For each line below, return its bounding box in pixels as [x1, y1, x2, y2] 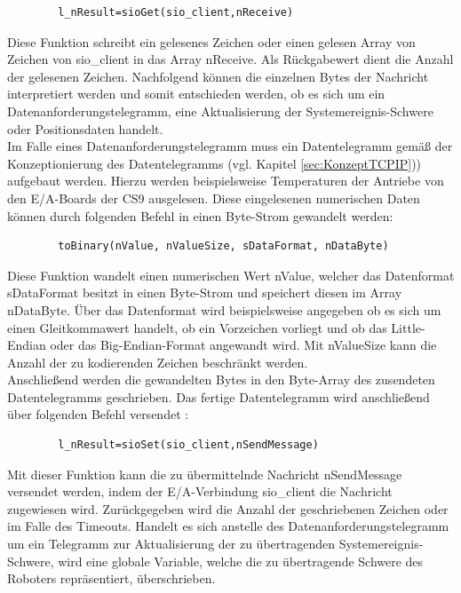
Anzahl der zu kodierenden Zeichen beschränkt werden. [7, 352, 308, 371]
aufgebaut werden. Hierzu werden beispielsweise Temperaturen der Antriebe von [7, 171, 444, 190]
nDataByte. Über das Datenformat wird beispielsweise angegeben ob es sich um [7, 300, 441, 319]
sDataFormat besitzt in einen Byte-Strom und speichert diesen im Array [7, 283, 402, 302]
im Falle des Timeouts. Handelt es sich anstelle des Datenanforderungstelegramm [7, 517, 449, 535]
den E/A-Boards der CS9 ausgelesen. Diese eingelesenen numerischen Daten [7, 188, 420, 207]
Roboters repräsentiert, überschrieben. [7, 569, 216, 588]
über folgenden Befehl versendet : [7, 405, 189, 423]
